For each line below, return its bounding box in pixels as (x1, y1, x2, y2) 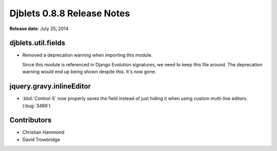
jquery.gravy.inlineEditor (9, 82, 91, 91)
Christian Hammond (22, 129, 65, 135)
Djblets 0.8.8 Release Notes (9, 8, 130, 19)
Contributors (9, 116, 52, 124)
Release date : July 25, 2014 (9, 26, 69, 32)
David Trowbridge (22, 136, 61, 142)
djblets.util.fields (9, 39, 66, 47)
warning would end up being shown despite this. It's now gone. (22, 69, 156, 75)
